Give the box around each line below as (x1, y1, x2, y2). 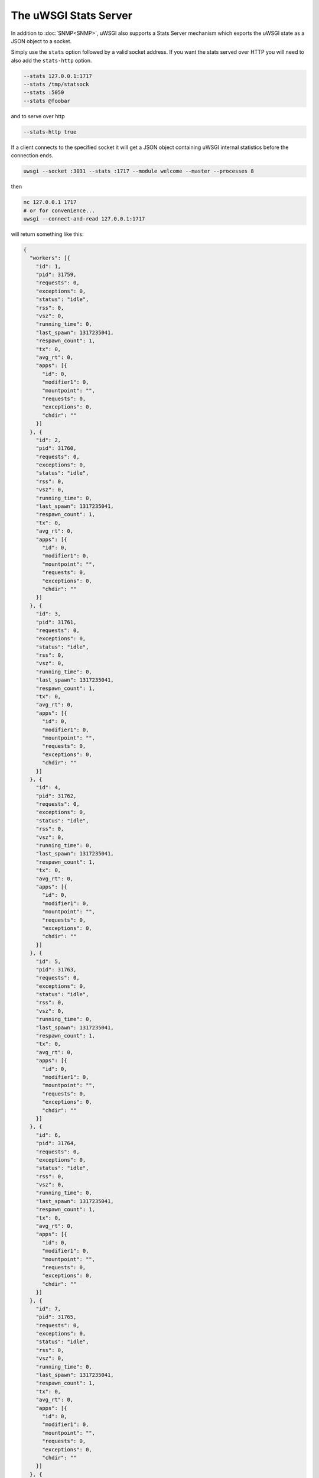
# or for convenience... (23, 207, 96, 214)
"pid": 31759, (35, 271, 77, 278)
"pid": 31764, (35, 1140, 77, 1147)
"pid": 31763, (35, 966, 77, 973)
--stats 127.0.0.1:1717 (23, 73, 93, 79)
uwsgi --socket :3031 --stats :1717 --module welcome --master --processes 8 (23, 168, 254, 174)
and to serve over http (11, 112, 65, 119)
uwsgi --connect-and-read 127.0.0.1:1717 (23, 215, 145, 222)
